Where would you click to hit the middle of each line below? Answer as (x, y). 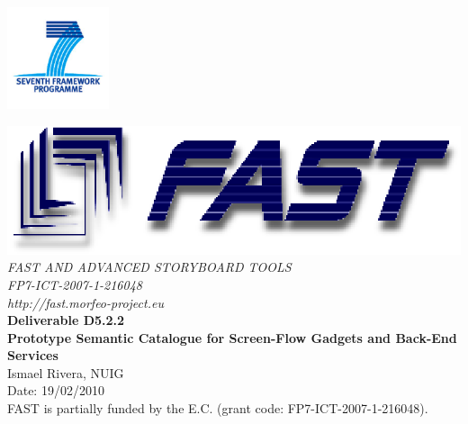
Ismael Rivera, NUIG (66, 372)
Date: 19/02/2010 (56, 390)
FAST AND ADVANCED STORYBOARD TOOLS (149, 267)
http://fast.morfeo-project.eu (85, 302)
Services (33, 355)
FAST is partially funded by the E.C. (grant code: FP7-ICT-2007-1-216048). (218, 408)
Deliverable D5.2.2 (66, 320)
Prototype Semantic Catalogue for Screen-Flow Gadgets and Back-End (232, 337)
